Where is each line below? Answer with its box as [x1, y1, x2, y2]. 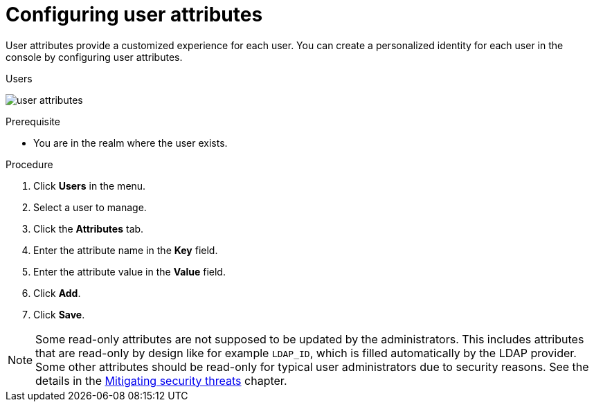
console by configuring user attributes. [6, 51, 183, 63]
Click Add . [33, 287, 81, 299]
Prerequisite [6, 115, 60, 127]
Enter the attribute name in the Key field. [33, 244, 218, 256]
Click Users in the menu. [33, 179, 146, 192]
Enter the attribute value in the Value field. [33, 265, 226, 278]
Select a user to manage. [33, 201, 147, 213]
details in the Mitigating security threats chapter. [35, 373, 287, 388]
